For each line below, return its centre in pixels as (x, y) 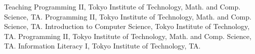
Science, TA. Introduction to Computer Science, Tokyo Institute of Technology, (127, 26)
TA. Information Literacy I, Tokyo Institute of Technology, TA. (102, 46)
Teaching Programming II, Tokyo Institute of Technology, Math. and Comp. (122, 6)
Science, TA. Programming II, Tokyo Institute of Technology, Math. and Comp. (128, 16)
